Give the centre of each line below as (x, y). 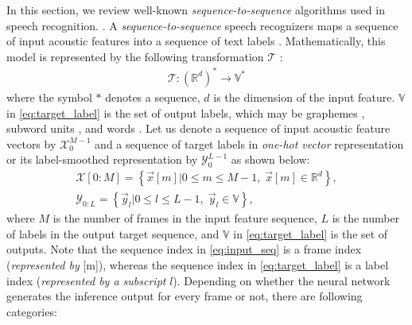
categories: (32, 311)
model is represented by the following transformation (135, 56)
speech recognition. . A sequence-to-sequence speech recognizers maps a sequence (202, 25)
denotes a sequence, (153, 97)
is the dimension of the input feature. (304, 97)
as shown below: (270, 159)
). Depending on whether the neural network (282, 280)
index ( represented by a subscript (86, 280)
